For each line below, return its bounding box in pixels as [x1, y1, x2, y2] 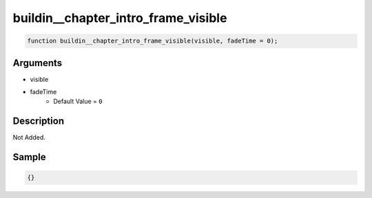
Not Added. [12, 133, 46, 142]
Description [12, 115, 65, 127]
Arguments [12, 57, 63, 69]
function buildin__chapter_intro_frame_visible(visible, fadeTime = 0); [27, 37, 278, 45]
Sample [12, 151, 46, 163]
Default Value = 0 [53, 97, 103, 106]
